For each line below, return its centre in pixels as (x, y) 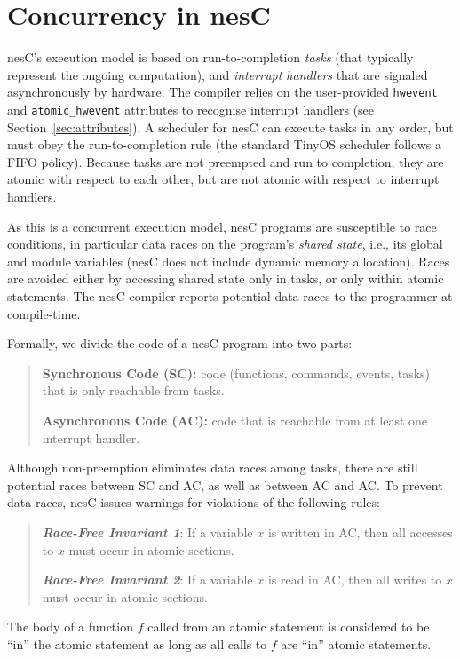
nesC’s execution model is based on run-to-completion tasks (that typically (210, 57)
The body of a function (70, 627)
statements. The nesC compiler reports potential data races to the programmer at (230, 295)
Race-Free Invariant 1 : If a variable (147, 532)
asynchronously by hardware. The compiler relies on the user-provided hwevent (222, 92)
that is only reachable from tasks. (133, 390)
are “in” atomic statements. (356, 643)
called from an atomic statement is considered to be (289, 627)
